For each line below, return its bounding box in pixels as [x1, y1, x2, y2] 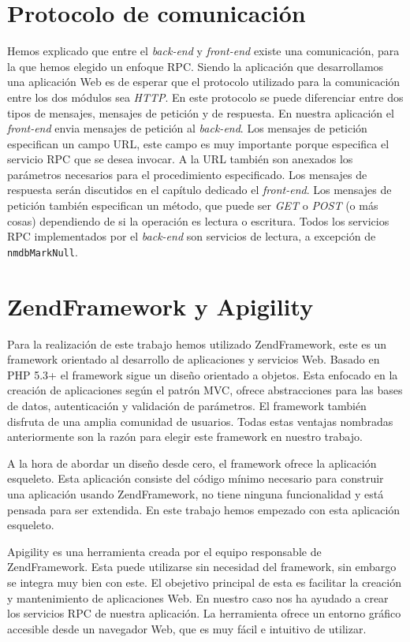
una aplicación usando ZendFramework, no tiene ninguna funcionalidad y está [7, 485, 384, 502]
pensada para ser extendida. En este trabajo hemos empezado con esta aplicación [7, 501, 401, 517]
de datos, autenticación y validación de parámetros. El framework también [7, 398, 367, 413]
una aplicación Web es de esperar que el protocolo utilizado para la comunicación [7, 73, 401, 90]
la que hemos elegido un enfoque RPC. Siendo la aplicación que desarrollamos [7, 58, 384, 74]
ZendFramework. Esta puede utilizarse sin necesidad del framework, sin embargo [7, 558, 397, 575]
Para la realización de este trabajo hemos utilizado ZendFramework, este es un [7, 335, 387, 352]
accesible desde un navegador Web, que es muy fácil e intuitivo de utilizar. [7, 620, 367, 636]
